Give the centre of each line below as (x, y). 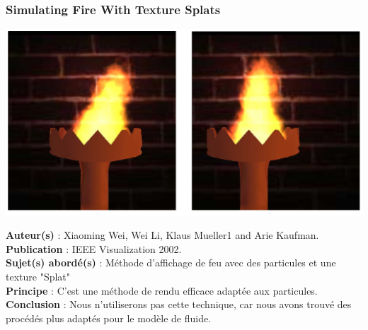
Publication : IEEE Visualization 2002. (94, 248)
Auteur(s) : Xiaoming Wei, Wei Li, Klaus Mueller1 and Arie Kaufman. (162, 235)
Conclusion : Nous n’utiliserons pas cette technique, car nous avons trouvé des (179, 304)
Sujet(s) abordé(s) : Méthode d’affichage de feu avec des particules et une (171, 263)
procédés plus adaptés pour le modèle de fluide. (109, 318)
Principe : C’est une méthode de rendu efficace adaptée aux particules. (162, 290)
